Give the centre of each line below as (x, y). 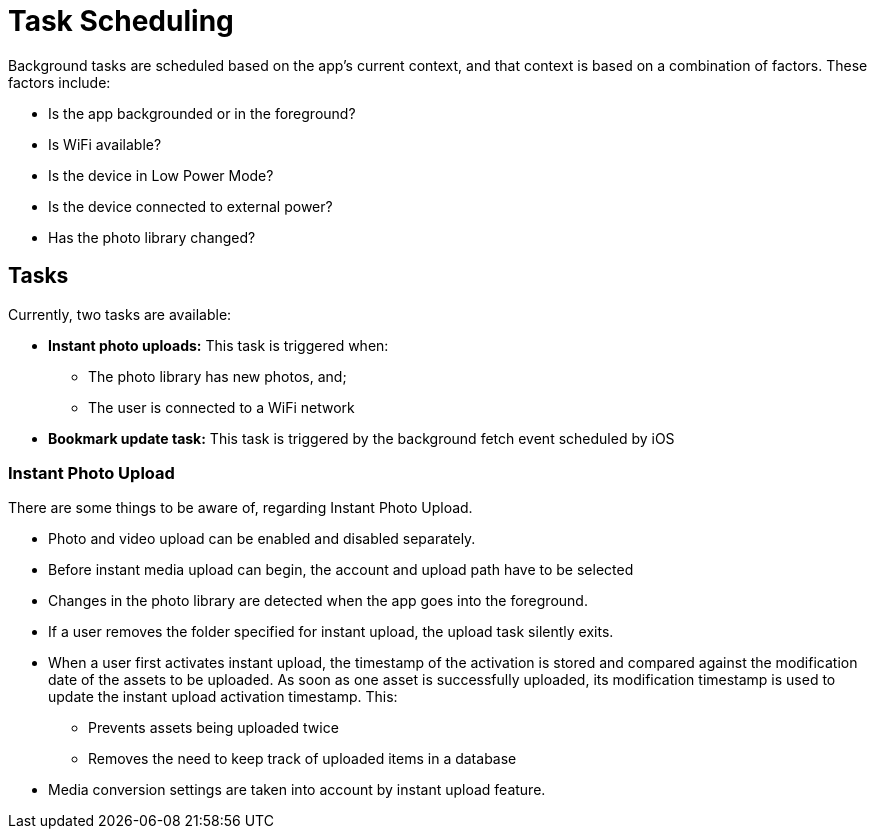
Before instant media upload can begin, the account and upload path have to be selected (341, 570)
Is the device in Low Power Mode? (161, 175)
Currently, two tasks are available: (120, 314)
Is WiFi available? (105, 144)
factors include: (59, 82)
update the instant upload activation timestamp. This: (223, 697)
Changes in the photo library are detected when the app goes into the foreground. (318, 601)
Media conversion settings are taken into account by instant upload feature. (297, 790)
